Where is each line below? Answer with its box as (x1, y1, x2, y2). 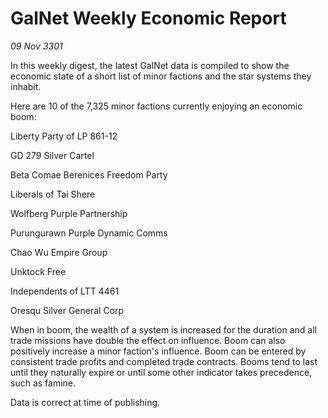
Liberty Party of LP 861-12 (10, 130, 118, 142)
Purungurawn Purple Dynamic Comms (10, 227, 168, 239)
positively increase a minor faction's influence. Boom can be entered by (10, 345, 307, 357)
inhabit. (10, 80, 42, 92)
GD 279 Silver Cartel (10, 149, 95, 161)
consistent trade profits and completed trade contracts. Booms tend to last (10, 355, 318, 367)
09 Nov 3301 (10, 40, 63, 52)
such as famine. (10, 377, 77, 389)
